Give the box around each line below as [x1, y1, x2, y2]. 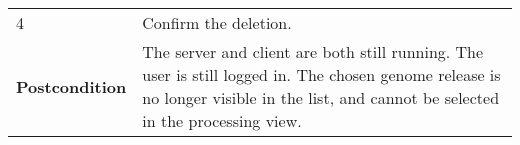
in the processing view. [142, 109, 302, 132]
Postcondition [16, 74, 127, 98]
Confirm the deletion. [142, 11, 292, 34]
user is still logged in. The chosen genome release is [142, 63, 501, 86]
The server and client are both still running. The [142, 40, 484, 63]
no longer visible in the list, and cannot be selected [142, 86, 500, 109]
